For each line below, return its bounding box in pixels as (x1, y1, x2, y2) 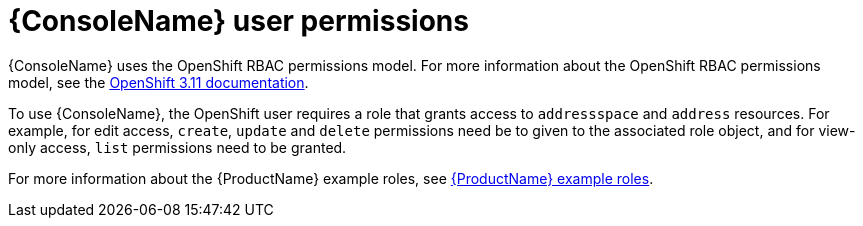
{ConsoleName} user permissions (8, 4, 469, 38)
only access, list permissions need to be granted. (8, 138, 347, 156)
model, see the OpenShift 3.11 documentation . (8, 73, 309, 91)
